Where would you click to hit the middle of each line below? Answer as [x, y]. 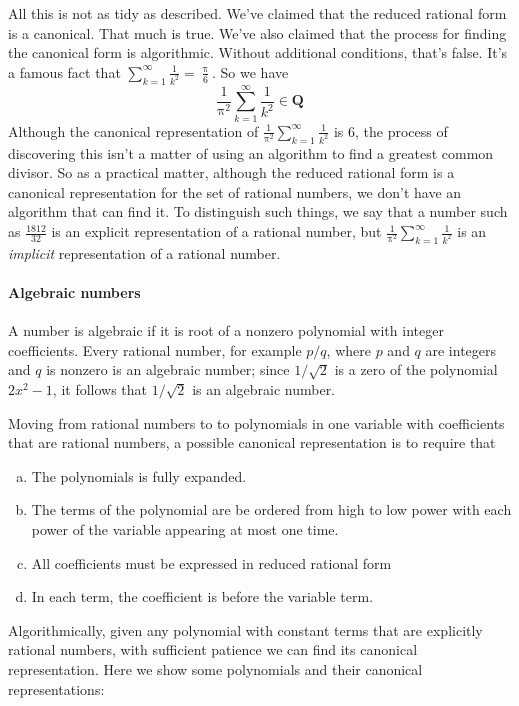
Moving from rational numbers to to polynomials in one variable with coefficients [256, 422]
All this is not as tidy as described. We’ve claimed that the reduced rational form [257, 13]
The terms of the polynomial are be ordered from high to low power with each [271, 509]
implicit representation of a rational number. [144, 252]
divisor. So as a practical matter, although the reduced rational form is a [231, 172]
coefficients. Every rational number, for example [155, 349]
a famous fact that [64, 71]
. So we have [250, 71]
